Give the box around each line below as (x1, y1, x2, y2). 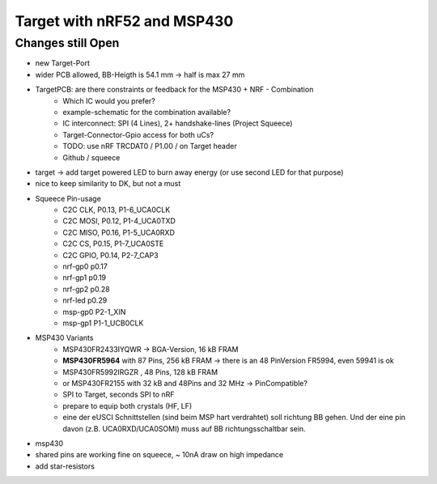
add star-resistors (35, 461, 95, 471)
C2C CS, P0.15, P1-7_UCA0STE (62, 239, 164, 248)
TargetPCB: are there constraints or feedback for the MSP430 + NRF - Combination (35, 85, 314, 95)
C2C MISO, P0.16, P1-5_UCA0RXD (62, 227, 176, 237)
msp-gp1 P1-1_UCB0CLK (62, 318, 144, 328)
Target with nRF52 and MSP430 (15, 12, 234, 30)
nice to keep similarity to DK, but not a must (35, 179, 181, 189)
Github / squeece (62, 152, 121, 162)
